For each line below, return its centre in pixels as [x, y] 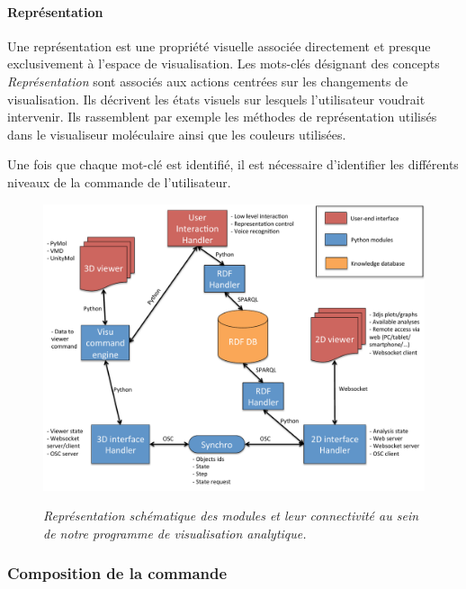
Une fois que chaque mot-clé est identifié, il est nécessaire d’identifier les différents [233, 164]
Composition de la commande [117, 573]
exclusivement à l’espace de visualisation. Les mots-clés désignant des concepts [224, 63]
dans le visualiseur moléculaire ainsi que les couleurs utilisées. [177, 134]
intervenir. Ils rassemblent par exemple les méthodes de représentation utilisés [222, 117]
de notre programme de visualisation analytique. [175, 533]
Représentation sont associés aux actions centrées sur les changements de [208, 81]
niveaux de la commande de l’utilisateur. [119, 181]
